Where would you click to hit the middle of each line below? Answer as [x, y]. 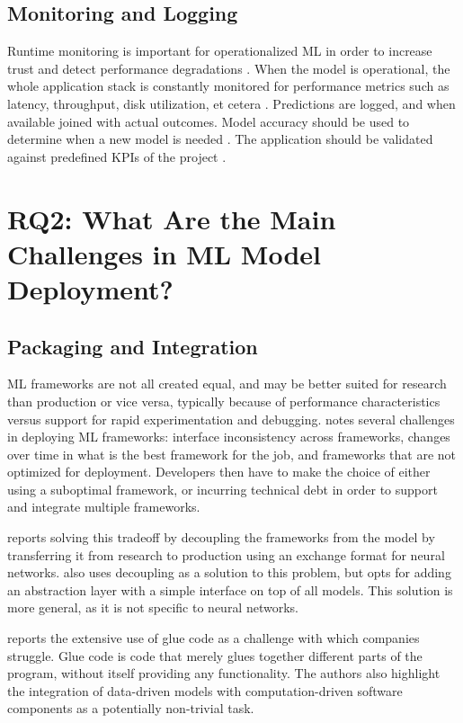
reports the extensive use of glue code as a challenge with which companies [214, 638]
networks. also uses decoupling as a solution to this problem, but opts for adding [229, 572]
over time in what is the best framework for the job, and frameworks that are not [232, 454]
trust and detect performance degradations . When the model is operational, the [229, 68]
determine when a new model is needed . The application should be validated [220, 139]
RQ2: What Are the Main [172, 218]
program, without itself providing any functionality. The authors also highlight [224, 673]
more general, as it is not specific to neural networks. [153, 607]
